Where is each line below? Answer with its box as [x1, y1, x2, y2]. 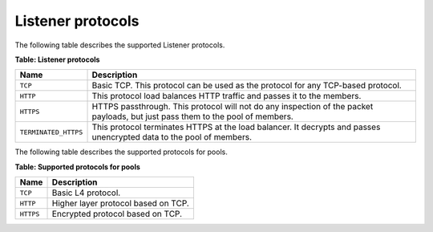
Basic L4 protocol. [51, 187, 121, 198]
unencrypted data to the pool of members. [91, 132, 253, 143]
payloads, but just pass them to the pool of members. [91, 111, 294, 122]
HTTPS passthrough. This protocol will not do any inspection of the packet [91, 101, 374, 112]
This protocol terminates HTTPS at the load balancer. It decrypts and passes [91, 121, 381, 132]
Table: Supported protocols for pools [14, 161, 140, 172]
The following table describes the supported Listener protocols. [14, 40, 225, 50]
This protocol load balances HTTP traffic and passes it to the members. [91, 91, 362, 102]
